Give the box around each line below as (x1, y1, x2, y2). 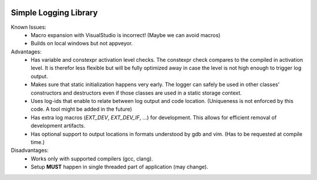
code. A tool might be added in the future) (31, 106, 132, 113)
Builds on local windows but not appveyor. (31, 40, 133, 47)
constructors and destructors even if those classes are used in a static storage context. (31, 89, 242, 96)
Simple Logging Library (11, 8, 98, 18)
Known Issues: (11, 24, 46, 31)
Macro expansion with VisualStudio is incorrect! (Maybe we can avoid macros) (31, 31, 221, 38)
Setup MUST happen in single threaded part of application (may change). (31, 164, 208, 171)
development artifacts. (31, 122, 85, 129)
